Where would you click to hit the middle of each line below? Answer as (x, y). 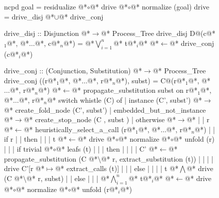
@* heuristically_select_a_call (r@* (80, 129)
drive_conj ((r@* (30, 80)
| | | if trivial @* (29, 148)
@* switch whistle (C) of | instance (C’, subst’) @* (125, 99)
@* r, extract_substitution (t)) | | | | (157, 158)
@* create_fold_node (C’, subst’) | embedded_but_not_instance (105, 109)
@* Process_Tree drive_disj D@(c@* (158, 33)
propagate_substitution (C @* (51, 158)
